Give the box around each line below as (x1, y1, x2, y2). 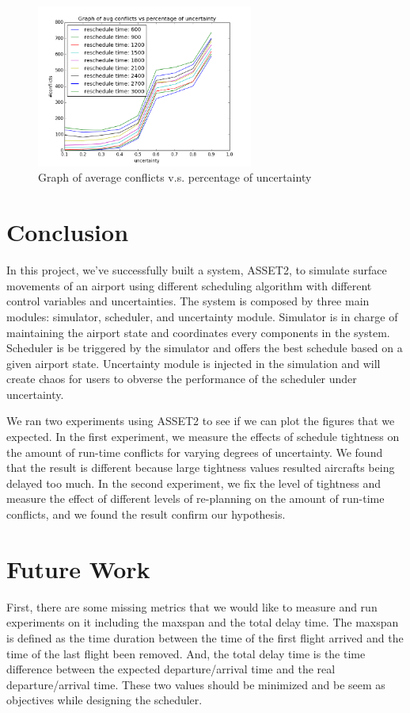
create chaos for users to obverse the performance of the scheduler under (6, 370, 357, 387)
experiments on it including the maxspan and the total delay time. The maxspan (6, 614, 399, 631)
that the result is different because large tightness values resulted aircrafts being (6, 459, 395, 476)
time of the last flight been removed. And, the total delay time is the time (6, 645, 366, 661)
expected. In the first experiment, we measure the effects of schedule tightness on (6, 428, 400, 445)
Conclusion (6, 216, 129, 248)
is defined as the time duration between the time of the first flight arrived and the (6, 629, 404, 646)
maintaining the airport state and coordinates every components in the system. (6, 324, 390, 340)
